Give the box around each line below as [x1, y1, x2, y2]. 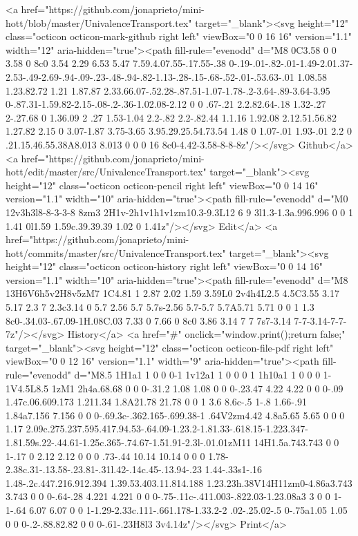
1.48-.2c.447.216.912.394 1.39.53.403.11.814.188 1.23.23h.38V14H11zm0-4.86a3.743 [6, 475, 352, 490]
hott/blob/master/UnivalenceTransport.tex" [6, 15, 192, 30]
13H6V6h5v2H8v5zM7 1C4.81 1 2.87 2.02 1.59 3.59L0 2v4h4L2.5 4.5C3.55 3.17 [6, 286, 339, 300]
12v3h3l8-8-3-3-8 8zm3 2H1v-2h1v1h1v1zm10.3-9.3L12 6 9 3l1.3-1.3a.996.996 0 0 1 [6, 204, 353, 219]
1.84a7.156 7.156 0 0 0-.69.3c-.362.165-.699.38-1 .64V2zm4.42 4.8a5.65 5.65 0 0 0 [6, 408, 345, 422]
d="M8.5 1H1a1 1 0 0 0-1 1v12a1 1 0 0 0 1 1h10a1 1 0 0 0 [74, 367, 321, 382]
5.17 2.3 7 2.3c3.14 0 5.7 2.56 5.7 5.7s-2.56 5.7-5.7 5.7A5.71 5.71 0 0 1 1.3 [6, 300, 314, 314]
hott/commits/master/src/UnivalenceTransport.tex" [6, 245, 226, 260]
